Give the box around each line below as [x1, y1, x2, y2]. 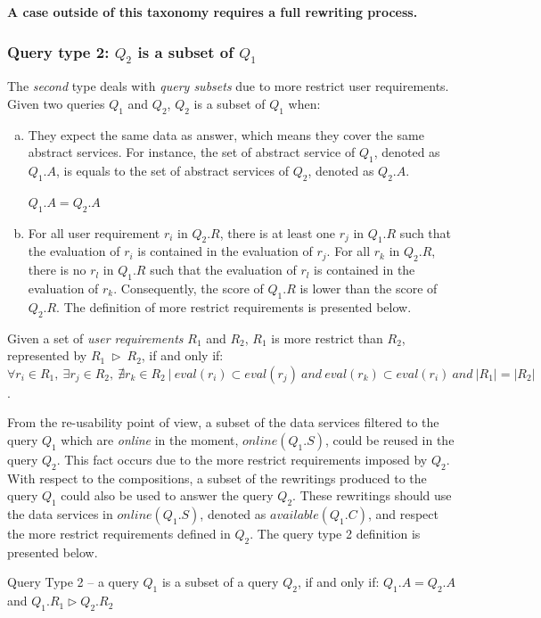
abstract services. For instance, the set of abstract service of [28, 143, 356, 161]
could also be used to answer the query [61, 486, 274, 505]
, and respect [367, 505, 439, 523]
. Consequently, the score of [113, 278, 264, 297]
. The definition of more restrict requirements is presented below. [56, 297, 412, 316]
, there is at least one [219, 223, 335, 242]
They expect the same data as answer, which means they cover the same [28, 125, 424, 144]
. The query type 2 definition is [250, 524, 421, 543]
